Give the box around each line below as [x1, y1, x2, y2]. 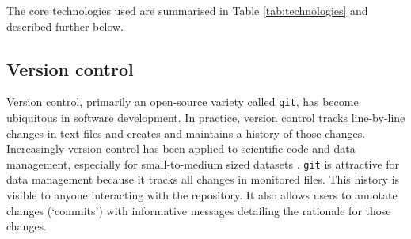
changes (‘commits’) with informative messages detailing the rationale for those [6, 202, 391, 218]
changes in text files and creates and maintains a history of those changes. [6, 124, 366, 141]
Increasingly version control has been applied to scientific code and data [6, 140, 356, 157]
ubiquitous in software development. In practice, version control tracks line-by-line [6, 109, 405, 126]
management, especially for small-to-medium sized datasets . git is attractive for [6, 155, 400, 172]
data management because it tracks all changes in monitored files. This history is [6, 171, 400, 188]
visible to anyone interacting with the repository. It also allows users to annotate [6, 187, 398, 203]
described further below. [6, 17, 124, 34]
